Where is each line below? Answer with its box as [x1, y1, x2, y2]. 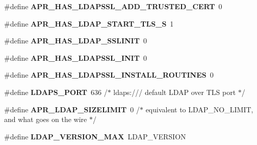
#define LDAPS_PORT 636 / [4, 86, 108, 97]
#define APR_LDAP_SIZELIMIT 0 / [4, 104, 140, 114]
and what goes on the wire [4, 114, 87, 125]
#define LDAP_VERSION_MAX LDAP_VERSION [4, 131, 186, 141]
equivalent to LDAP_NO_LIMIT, [145, 104, 253, 114]
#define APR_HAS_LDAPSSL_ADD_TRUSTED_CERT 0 [4, 1, 222, 11]
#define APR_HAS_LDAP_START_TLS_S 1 [4, 18, 174, 29]
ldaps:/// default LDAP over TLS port [113, 86, 236, 97]
